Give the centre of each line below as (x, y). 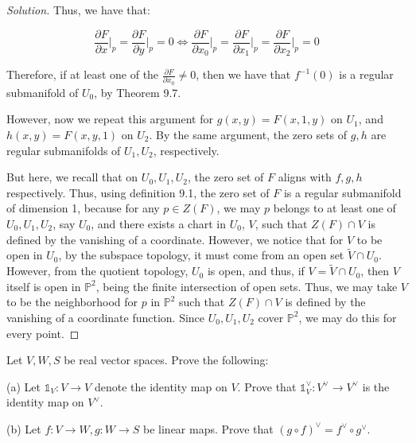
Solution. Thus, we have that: (78, 10)
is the (376, 386)
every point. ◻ (43, 333)
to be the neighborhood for (72, 302)
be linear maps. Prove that (208, 428)
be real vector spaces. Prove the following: (166, 360)
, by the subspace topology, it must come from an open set (201, 255)
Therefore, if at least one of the (83, 74)
